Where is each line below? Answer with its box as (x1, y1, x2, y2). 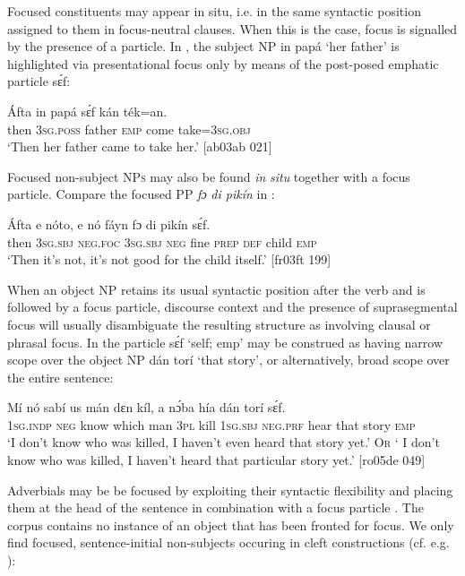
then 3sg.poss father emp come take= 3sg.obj (7, 119, 251, 138)
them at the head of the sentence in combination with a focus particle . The (7, 498, 424, 517)
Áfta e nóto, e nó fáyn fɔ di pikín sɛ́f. (7, 214, 211, 233)
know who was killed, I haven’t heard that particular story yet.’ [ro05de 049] (7, 451, 426, 469)
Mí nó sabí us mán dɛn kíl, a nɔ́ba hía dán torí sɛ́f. (7, 398, 286, 417)
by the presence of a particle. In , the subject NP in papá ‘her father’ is (7, 37, 400, 56)
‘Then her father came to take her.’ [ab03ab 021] (7, 137, 272, 156)
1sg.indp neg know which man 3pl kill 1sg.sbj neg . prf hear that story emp (7, 415, 416, 434)
